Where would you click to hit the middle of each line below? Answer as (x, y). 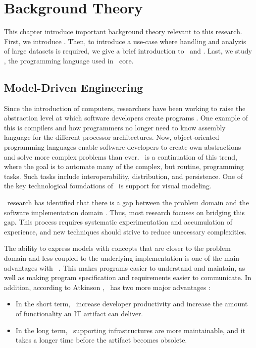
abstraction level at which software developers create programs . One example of (126, 118)
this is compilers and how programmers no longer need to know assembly (115, 127)
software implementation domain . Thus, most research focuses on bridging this (125, 212)
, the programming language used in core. (69, 60)
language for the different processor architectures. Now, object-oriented (112, 137)
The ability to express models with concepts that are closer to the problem (117, 248)
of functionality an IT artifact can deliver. (79, 313)
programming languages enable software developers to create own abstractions (123, 147)
